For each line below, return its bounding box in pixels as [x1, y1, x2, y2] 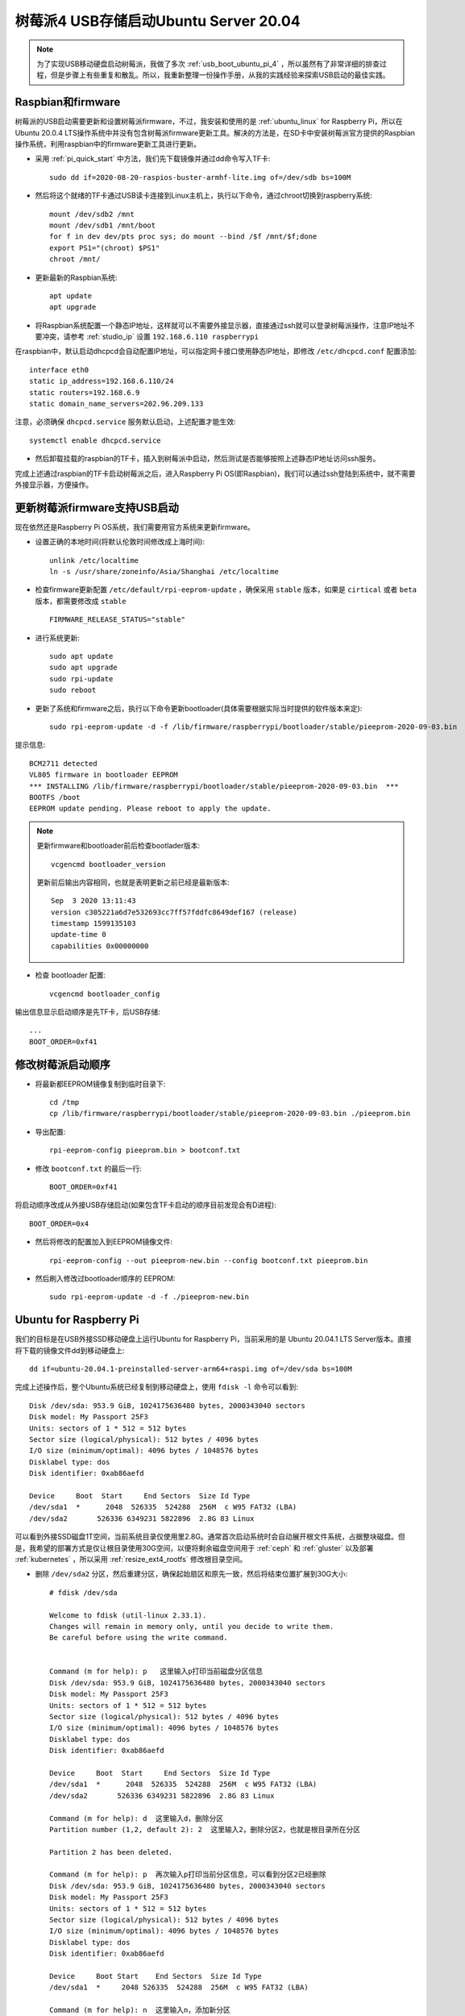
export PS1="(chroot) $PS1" [49, 243, 160, 252]
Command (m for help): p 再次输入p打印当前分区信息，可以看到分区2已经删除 [49, 1870, 326, 1879]
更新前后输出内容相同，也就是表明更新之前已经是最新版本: [36, 877, 230, 887]
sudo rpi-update [49, 674, 114, 683]
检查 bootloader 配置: [35, 970, 106, 980]
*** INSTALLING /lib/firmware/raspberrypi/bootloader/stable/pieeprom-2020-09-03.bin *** [29, 781, 399, 790]
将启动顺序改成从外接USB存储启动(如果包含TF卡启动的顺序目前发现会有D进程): [15, 1200, 277, 1210]
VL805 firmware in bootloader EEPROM [29, 770, 179, 780]
